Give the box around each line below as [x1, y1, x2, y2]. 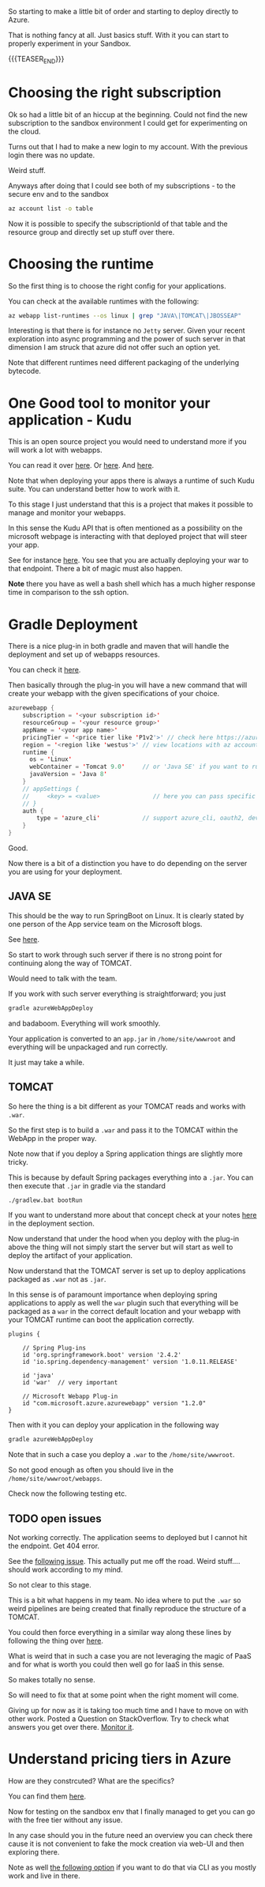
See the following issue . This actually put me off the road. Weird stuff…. [8, 1557, 241, 1566]
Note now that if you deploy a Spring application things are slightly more [8, 1149, 243, 1158]
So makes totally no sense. [8, 1675, 96, 1685]
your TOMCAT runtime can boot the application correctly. [8, 1315, 195, 1324]
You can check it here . [8, 665, 81, 675]
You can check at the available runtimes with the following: [8, 296, 200, 306]
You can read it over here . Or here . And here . [8, 461, 155, 470]
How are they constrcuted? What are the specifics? [8, 1776, 175, 1786]
